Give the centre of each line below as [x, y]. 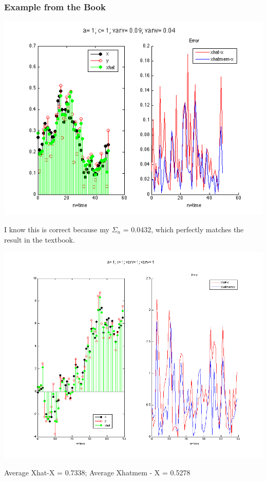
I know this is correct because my [57, 229]
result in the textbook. [40, 239]
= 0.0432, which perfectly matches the [183, 229]
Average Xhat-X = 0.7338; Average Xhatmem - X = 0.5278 [97, 473]
